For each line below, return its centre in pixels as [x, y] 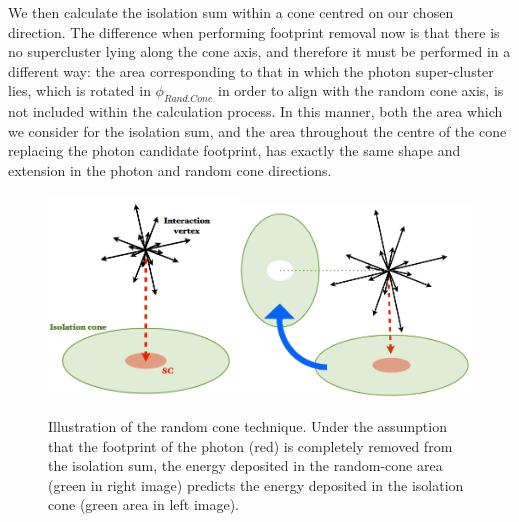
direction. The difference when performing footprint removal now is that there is [254, 31]
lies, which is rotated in [79, 90]
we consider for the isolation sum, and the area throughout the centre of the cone [257, 130]
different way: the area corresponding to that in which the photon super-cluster [251, 70]
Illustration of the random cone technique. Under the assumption [247, 425]
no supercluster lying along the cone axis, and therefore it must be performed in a [259, 51]
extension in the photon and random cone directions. [170, 169]
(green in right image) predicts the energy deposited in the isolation [256, 484]
